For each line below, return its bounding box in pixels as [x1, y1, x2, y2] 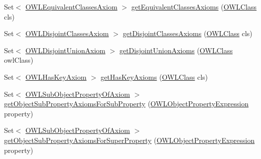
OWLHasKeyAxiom [25, 71, 87, 82]
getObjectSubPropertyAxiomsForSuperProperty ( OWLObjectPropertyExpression [4, 134, 255, 145]
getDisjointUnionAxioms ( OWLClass [119, 45, 233, 55]
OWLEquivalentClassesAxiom [25, 2, 117, 12]
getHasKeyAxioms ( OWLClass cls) [100, 71, 208, 82]
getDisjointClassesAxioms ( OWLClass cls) [122, 28, 252, 39]
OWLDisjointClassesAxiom [25, 28, 109, 39]
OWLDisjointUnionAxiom [25, 45, 105, 55]
